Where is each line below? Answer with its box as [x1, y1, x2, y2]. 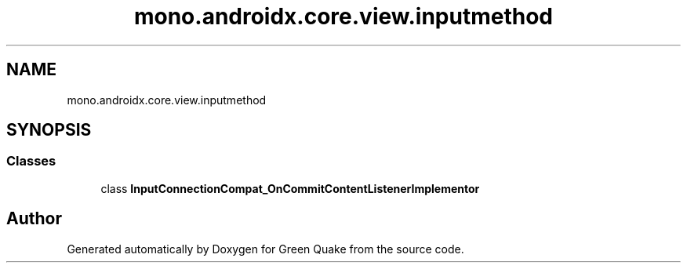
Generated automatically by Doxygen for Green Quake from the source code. [67, 242, 464, 256]
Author [6, 209, 62, 229]
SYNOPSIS [6, 120, 92, 140]
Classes [6, 153, 56, 169]
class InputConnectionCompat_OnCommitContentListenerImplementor [100, 181, 480, 195]
